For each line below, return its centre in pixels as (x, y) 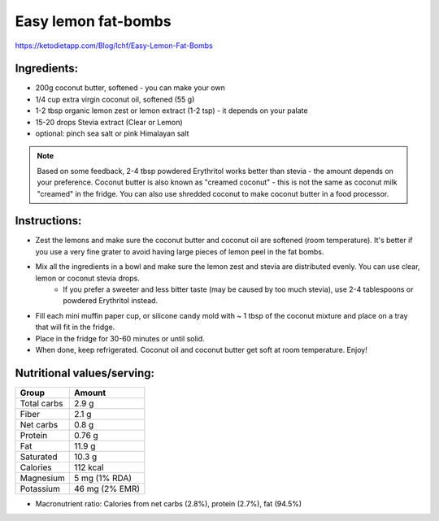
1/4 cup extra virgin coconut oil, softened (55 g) (115, 99)
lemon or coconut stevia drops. (87, 278)
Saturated (39, 457)
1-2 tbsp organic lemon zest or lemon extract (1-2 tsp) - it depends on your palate (172, 111)
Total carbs (41, 403)
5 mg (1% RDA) (103, 478)
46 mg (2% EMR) (107, 488)
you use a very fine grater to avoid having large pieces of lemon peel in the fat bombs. (180, 251)
